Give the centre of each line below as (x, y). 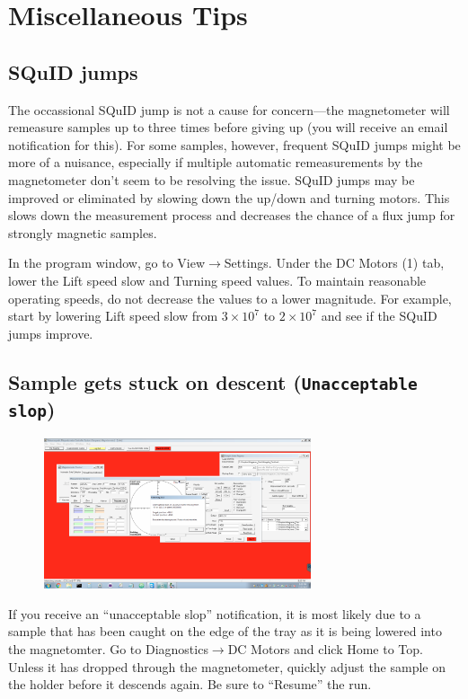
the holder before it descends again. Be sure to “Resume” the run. (190, 684)
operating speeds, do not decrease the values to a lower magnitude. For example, (230, 298)
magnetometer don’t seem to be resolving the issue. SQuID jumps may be (212, 179)
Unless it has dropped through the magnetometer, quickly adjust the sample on (227, 666)
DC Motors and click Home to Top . (325, 649)
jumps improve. (51, 333)
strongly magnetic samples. (83, 232)
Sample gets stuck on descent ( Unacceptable (213, 381)
